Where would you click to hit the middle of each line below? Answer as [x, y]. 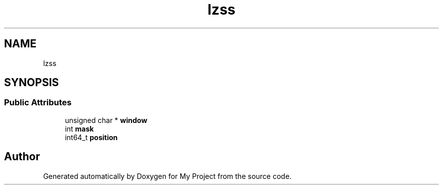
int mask [79, 129]
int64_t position [91, 137]
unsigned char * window [106, 120]
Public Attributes [38, 103]
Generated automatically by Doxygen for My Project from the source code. [167, 176]
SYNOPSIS [32, 83]
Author [22, 157]
